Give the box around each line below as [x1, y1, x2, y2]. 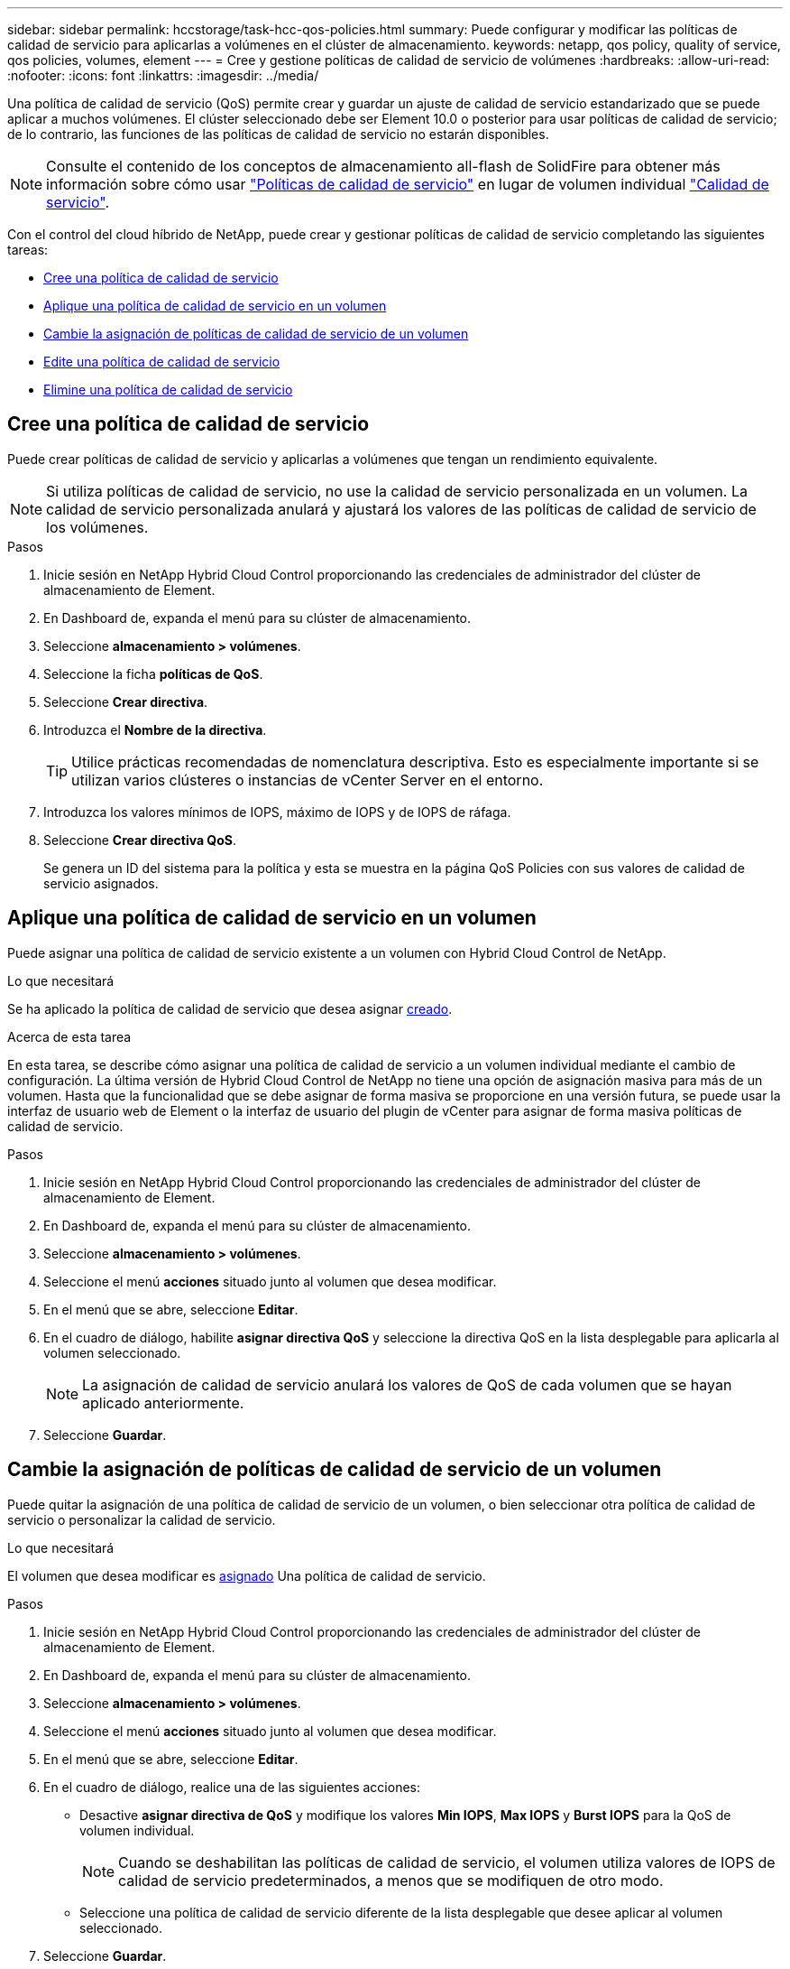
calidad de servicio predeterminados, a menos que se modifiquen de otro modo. [118, 1871, 664, 1890]
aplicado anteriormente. [82, 1393, 244, 1412]
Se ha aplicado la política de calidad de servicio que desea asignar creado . [7, 1000, 453, 1017]
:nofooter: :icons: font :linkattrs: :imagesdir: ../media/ [7, 68, 319, 83]
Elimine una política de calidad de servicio [43, 382, 293, 397]
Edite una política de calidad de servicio [43, 354, 280, 369]
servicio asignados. [43, 875, 159, 891]
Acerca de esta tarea [7, 1028, 132, 1045]
